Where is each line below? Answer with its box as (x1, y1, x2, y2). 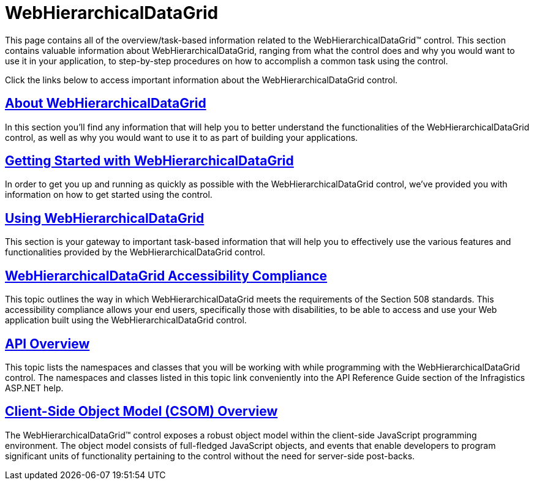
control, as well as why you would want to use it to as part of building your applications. (5, 132, 358, 143)
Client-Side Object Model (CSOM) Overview (5, 404, 278, 419)
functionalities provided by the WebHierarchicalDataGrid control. (5, 247, 266, 258)
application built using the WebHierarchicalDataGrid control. (5, 315, 247, 326)
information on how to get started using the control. (5, 189, 212, 200)
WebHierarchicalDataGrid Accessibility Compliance (5, 268, 328, 284)
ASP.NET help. (5, 382, 64, 393)
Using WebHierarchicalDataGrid (5, 210, 205, 226)
